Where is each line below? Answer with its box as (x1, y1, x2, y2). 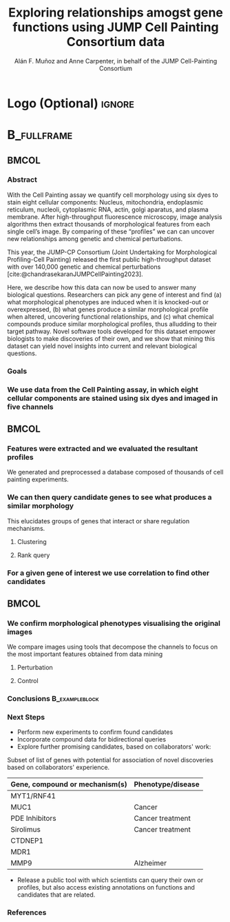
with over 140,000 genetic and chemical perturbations (7, 262, 161, 271)
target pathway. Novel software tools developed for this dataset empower (7, 327, 216, 335)
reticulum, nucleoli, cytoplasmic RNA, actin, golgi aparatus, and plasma (7, 205, 209, 213)
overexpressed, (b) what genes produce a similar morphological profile (7, 305, 209, 313)
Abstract (7, 175, 38, 185)
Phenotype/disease (134, 779, 200, 789)
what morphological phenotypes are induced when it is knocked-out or (7, 297, 209, 306)
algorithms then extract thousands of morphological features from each (7, 220, 211, 228)
